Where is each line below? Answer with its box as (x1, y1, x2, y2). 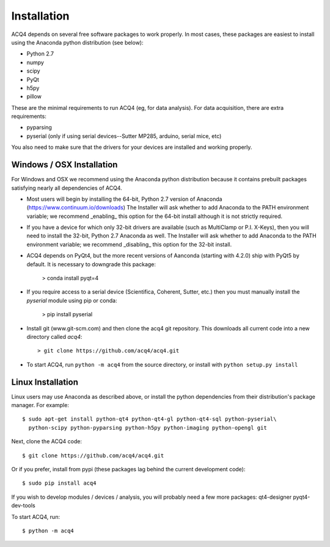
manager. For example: (11, 402, 70, 409)
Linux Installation (11, 377, 79, 387)
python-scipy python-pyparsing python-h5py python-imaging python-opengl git (28, 424, 267, 431)
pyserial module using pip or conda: (26, 297, 117, 304)
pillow (26, 93, 42, 100)
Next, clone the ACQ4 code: (11, 438, 82, 445)
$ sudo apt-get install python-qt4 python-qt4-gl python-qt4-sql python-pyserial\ (22, 416, 277, 422)
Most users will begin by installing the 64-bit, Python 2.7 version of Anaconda (26, 195, 222, 203)
